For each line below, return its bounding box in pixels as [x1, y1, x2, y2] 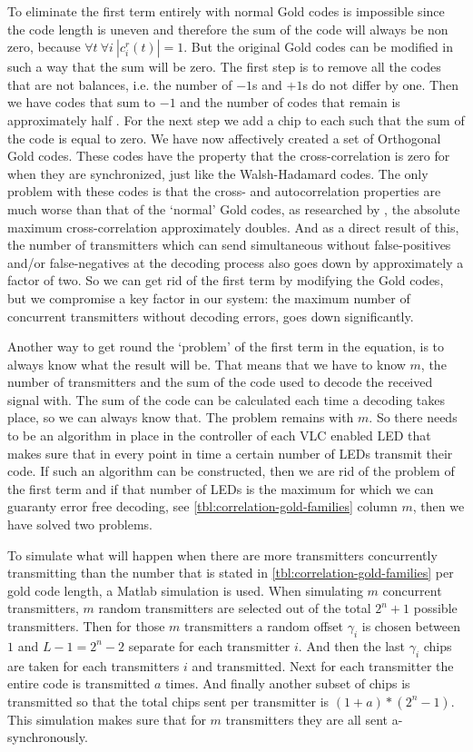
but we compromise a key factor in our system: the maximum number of [7, 288, 410, 307]
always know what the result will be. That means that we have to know [7, 354, 406, 373]
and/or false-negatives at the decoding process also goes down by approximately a [7, 252, 464, 272]
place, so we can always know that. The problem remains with [7, 408, 354, 427]
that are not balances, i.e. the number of [7, 74, 232, 94]
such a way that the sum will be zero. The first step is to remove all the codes [7, 57, 441, 76]
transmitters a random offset [184, 617, 343, 635]
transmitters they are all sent [225, 709, 388, 728]
